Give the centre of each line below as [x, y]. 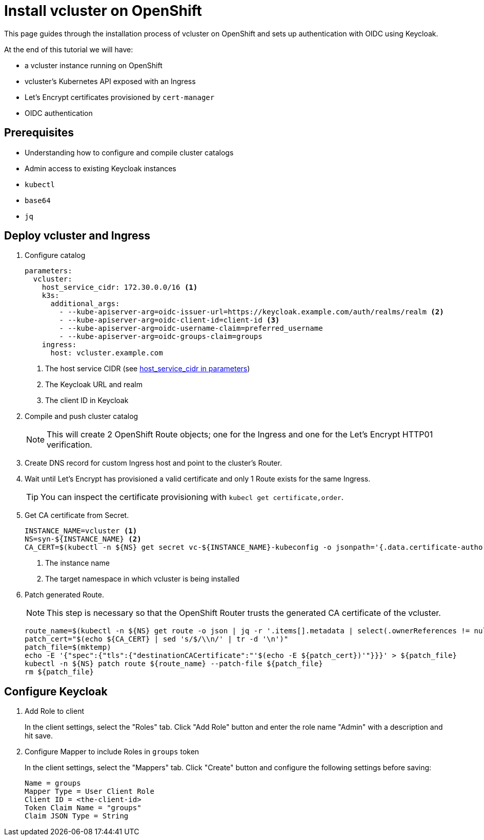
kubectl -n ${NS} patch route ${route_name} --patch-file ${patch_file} [174, 664]
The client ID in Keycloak [87, 401]
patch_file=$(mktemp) [68, 647]
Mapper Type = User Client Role [89, 792]
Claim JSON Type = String [77, 816]
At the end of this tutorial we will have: [69, 49]
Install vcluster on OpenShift [103, 11]
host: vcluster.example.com [107, 353]
